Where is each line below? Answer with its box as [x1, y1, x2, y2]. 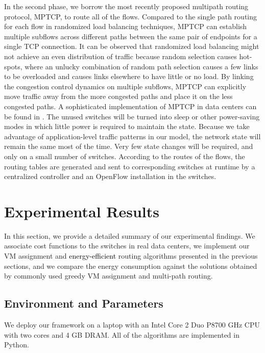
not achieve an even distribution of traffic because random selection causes [4, 51, 237, 61]
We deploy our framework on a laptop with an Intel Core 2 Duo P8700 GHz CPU [4, 319, 260, 330]
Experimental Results [4, 200, 159, 221]
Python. [4, 339, 29, 350]
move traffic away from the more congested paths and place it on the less [4, 91, 233, 102]
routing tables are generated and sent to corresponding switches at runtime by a [4, 161, 255, 171]
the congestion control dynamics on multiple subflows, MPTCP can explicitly [4, 81, 247, 91]
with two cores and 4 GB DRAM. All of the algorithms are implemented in [4, 329, 239, 340]
